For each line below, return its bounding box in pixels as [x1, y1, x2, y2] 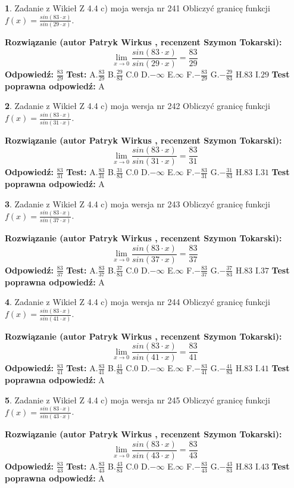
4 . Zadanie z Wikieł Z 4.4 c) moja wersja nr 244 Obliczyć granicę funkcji [5, 296, 270, 308]
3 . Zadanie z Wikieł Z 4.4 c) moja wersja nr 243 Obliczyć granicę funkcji [5, 197, 270, 210]
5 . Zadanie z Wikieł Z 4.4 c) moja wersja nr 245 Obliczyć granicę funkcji [5, 393, 270, 406]
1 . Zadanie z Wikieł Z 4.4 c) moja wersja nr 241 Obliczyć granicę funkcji [5, 2, 270, 14]
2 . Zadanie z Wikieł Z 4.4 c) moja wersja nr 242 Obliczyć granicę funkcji [5, 100, 270, 112]
